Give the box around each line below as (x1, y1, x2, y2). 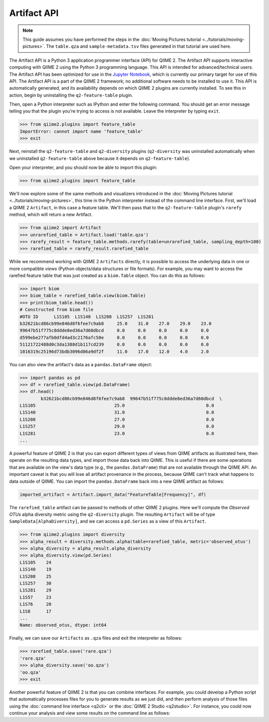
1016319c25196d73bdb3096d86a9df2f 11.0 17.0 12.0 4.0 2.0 (19, 349, 209, 354)
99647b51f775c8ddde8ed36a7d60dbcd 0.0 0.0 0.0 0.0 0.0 (19, 328, 209, 333)
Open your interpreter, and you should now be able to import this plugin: (9, 164, 157, 170)
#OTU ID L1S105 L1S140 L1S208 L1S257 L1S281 (19, 314, 154, 319)
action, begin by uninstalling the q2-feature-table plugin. (9, 92, 133, 98)
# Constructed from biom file (19, 307, 94, 312)
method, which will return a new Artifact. (9, 212, 93, 218)
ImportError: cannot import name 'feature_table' (19, 129, 143, 134)
